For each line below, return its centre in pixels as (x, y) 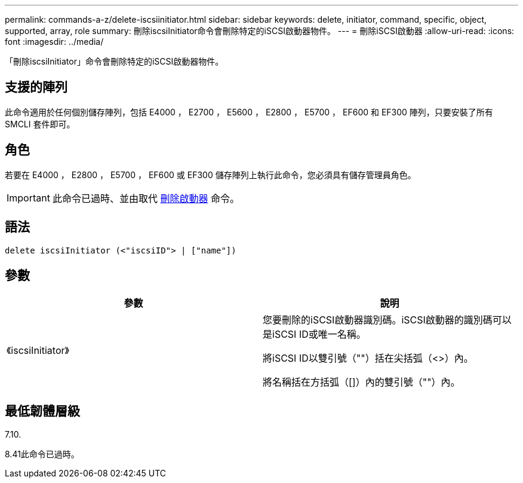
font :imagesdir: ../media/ (54, 42)
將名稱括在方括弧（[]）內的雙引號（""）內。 (362, 382)
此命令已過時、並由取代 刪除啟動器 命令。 (146, 198)
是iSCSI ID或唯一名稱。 (314, 334)
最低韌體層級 (42, 411)
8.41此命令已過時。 (42, 454)
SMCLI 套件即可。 (40, 124)
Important (28, 198)
